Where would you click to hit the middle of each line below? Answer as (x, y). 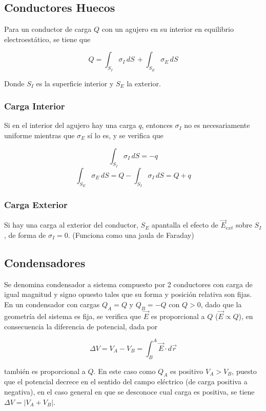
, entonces (157, 125)
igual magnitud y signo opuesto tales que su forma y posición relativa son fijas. (128, 294)
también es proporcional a (45, 371)
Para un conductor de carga (48, 29)
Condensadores (45, 263)
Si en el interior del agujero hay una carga (70, 125)
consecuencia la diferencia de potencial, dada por (81, 326)
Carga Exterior (36, 204)
